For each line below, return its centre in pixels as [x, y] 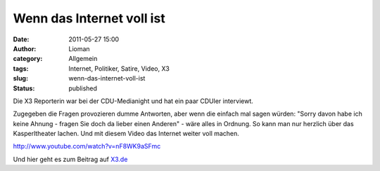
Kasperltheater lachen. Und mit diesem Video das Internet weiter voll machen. [126, 134]
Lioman [80, 48]
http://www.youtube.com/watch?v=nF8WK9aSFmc [87, 146]
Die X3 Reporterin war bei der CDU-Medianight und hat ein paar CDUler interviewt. [133, 101]
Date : [21, 39]
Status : [24, 88]
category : [28, 59]
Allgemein [83, 59]
